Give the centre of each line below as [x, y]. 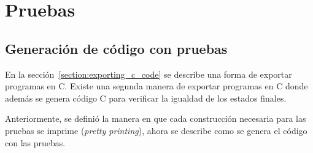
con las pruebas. [35, 142]
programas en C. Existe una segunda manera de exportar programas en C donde [156, 86]
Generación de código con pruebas [116, 48]
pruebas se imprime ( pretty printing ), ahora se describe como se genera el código [156, 130]
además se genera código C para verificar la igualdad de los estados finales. [146, 98]
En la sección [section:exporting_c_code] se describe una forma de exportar [149, 74]
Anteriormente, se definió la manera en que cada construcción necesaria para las [156, 118]
